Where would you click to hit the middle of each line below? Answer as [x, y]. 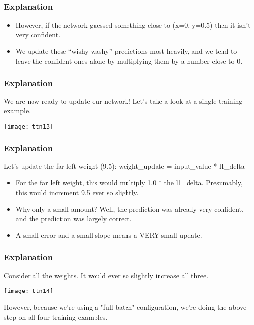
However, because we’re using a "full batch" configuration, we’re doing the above [125, 307]
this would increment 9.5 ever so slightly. [77, 192]
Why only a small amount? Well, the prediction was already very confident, [129, 209]
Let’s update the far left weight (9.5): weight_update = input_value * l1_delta [124, 166]
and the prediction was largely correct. [74, 218]
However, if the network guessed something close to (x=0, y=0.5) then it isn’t [133, 25]
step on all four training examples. [56, 316]
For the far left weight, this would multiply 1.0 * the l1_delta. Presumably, [129, 182]
